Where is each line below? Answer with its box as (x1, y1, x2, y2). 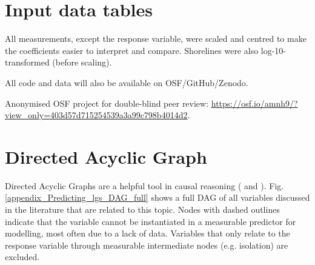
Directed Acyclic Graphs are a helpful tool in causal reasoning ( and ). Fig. (5, 179, 284, 192)
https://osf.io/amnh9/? (211, 96, 298, 109)
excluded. (5, 250, 40, 263)
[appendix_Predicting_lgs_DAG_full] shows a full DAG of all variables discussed (5, 191, 310, 204)
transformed (5, 56, 50, 69)
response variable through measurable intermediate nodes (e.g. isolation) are (5, 238, 288, 251)
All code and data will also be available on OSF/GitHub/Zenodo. (5, 76, 248, 89)
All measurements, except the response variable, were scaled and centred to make (5, 32, 307, 45)
